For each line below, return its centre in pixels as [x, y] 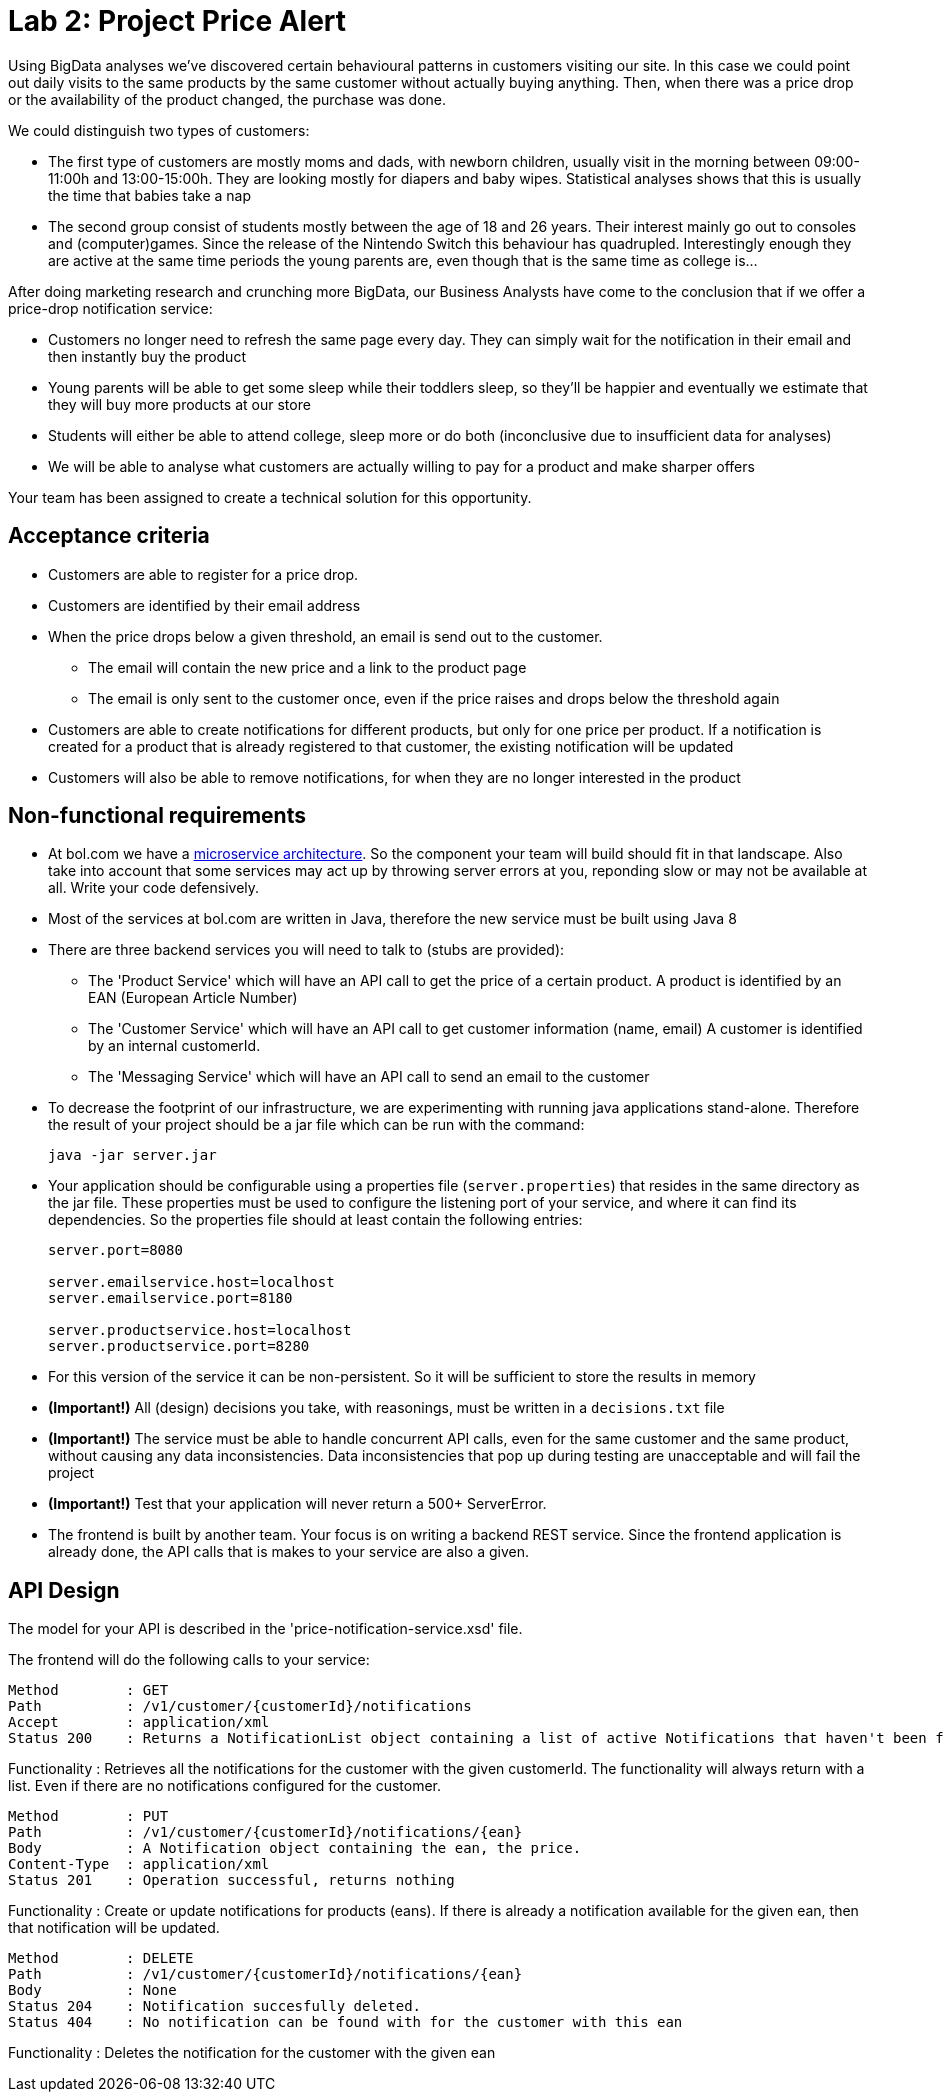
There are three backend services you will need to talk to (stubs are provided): [306, 950]
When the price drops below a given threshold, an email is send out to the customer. [325, 636]
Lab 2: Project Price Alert [177, 21]
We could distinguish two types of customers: [159, 130]
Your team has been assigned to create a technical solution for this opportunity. [270, 497]
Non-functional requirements [157, 816]
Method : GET [88, 1690]
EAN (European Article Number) [193, 998]
